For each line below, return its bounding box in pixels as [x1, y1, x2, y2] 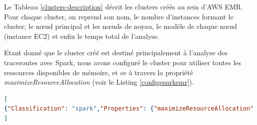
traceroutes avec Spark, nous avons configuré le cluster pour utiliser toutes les [4, 57, 242, 67]
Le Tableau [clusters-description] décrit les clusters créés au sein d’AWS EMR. [4, 1, 243, 11]
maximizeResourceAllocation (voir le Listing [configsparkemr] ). [4, 77, 194, 87]
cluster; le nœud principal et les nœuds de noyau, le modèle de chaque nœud [4, 21, 237, 31]
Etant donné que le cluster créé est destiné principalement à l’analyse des [4, 47, 228, 58]
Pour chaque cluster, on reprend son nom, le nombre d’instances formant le [4, 11, 234, 21]
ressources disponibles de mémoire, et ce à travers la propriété [4, 67, 193, 77]
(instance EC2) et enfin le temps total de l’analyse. [4, 30, 159, 41]
